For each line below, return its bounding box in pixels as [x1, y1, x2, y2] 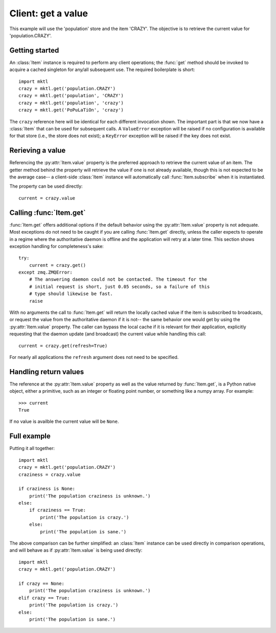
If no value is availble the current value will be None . [9, 418, 119, 424]
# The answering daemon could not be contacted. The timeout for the [29, 277, 208, 282]
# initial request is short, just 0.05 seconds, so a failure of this [29, 284, 210, 289]
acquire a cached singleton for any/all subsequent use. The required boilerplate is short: [9, 66, 195, 73]
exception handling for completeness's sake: [9, 243, 104, 249]
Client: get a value [9, 8, 88, 19]
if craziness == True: [29, 507, 86, 513]
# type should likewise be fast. [29, 291, 113, 297]
